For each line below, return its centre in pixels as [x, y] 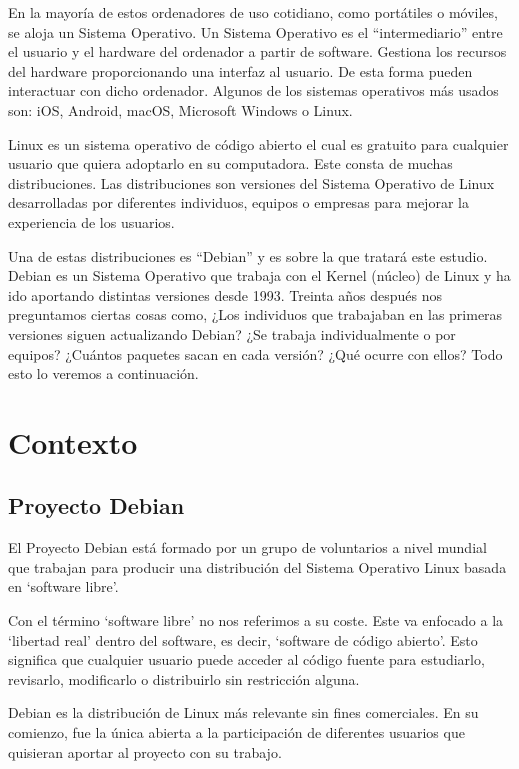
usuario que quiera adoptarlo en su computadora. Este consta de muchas [230, 163]
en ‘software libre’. [63, 586]
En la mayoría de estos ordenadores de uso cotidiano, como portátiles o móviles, [253, 12]
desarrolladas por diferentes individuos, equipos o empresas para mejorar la [238, 202]
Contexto [73, 441]
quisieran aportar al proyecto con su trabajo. [145, 751]
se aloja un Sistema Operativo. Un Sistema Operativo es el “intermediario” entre [255, 31]
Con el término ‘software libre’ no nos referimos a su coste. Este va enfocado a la [256, 620]
